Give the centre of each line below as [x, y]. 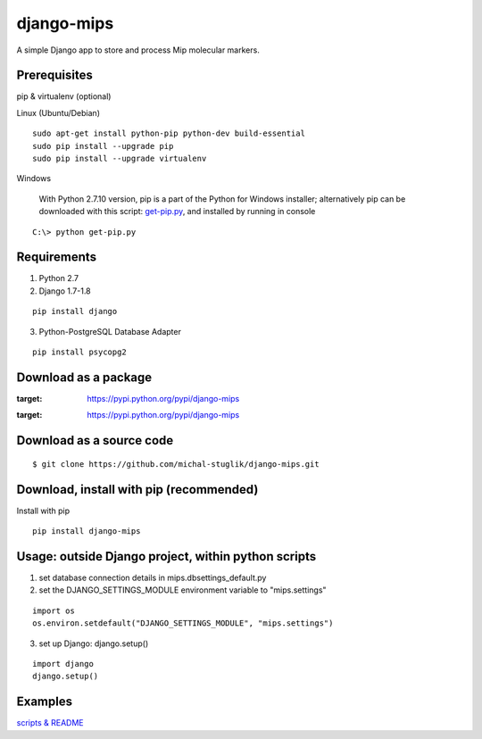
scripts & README [50, 723]
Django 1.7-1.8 [65, 291]
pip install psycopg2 [79, 352]
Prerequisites [54, 75]
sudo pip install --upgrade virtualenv [120, 159]
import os [54, 610]
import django [63, 664]
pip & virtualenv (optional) [64, 96]
